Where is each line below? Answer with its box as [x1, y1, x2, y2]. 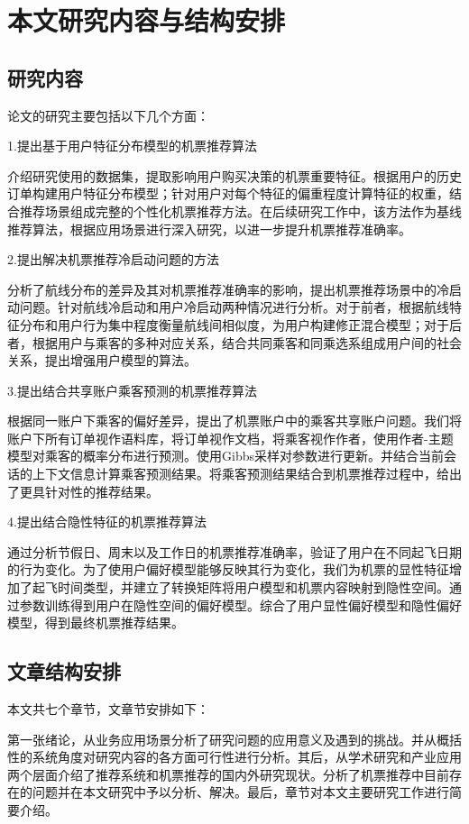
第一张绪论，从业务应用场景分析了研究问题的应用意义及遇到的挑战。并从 [7, 729, 437, 748]
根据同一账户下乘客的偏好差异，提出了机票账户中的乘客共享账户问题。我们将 [7, 411, 462, 430]
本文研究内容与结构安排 [7, 2, 286, 39]
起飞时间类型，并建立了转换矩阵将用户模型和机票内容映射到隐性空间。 [32, 578, 449, 597]
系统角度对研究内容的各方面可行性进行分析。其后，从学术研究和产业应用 [32, 747, 462, 766]
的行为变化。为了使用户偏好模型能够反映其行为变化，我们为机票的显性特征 [7, 560, 449, 579]
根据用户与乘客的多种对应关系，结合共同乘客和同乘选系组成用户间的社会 [32, 333, 462, 352]
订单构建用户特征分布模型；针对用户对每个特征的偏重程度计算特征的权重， [7, 184, 449, 203]
